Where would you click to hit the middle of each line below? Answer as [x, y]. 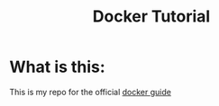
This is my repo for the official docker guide [90, 92]
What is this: [57, 67]
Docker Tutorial [151, 17]
